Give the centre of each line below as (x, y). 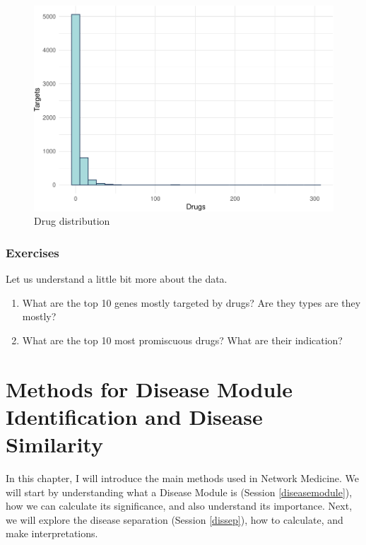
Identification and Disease (134, 416)
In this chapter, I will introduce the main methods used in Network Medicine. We (183, 478)
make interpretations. (52, 533)
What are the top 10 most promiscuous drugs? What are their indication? (182, 340)
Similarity (54, 444)
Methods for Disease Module (149, 388)
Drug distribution (72, 221)
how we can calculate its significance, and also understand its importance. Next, (179, 506)
